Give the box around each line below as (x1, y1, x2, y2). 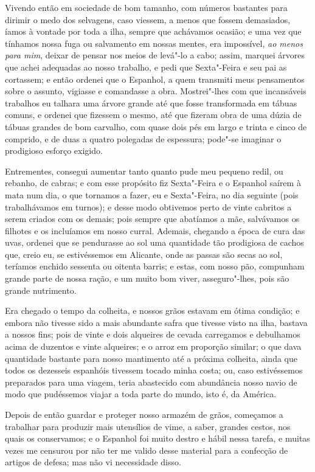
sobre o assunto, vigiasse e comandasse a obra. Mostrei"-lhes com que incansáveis (5, 85, 306, 97)
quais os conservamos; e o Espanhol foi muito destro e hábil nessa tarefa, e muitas (5, 432, 310, 445)
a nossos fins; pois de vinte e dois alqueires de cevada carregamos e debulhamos (5, 328, 300, 341)
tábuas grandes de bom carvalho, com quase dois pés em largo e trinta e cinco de (5, 120, 307, 133)
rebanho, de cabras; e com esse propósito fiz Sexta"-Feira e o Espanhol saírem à (5, 176, 301, 189)
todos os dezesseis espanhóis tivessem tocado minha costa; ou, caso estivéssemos (5, 364, 303, 377)
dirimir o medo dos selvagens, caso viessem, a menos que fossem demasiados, (5, 13, 291, 26)
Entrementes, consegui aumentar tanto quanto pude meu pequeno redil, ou (5, 164, 283, 177)
